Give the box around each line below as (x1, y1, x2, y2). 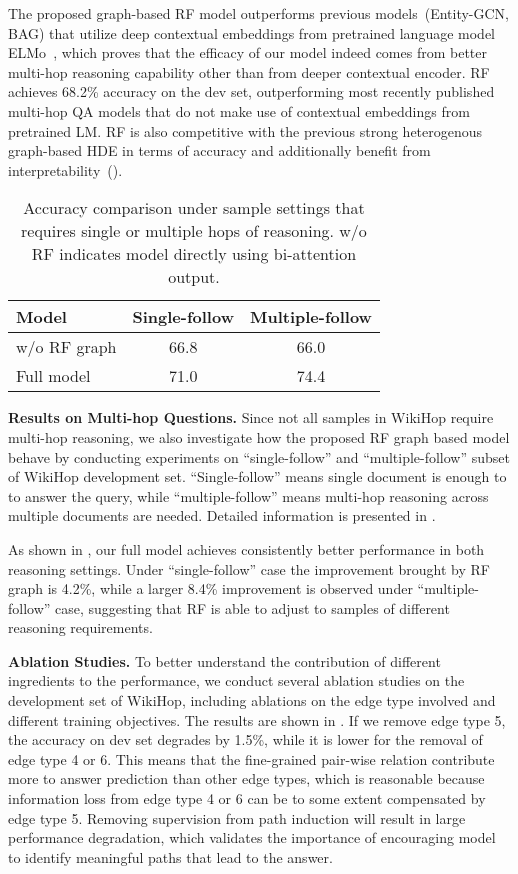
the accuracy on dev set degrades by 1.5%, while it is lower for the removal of (8, 729, 483, 750)
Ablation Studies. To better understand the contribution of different (8, 650, 441, 671)
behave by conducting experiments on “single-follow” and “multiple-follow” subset (8, 446, 511, 467)
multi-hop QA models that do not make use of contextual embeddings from (8, 100, 470, 121)
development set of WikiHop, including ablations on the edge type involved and (8, 690, 496, 711)
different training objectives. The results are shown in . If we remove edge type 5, (8, 709, 506, 730)
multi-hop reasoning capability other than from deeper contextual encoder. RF (8, 61, 490, 82)
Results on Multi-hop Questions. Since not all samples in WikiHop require (8, 407, 494, 428)
